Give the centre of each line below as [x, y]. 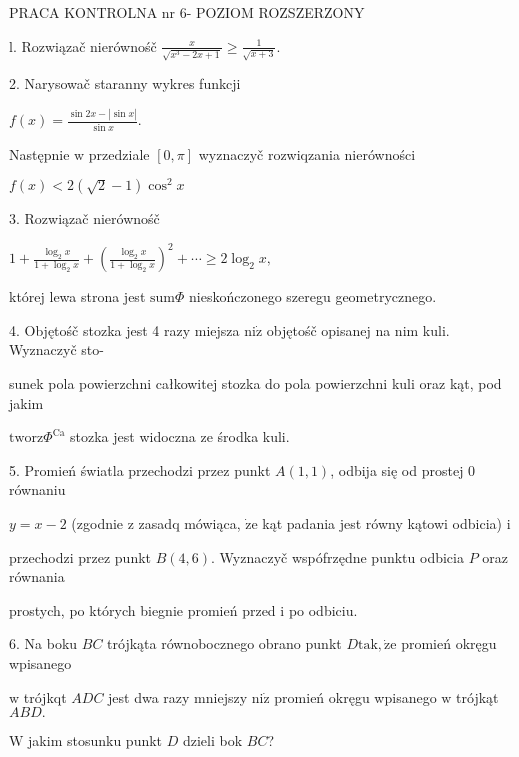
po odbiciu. [323, 609]
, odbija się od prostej [397, 469]
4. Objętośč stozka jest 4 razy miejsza [124, 329]
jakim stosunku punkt [95, 740]
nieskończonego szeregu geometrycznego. [313, 296]
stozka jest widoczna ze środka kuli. [180, 436]
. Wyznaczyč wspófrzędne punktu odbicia [337, 556]
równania [37, 576]
